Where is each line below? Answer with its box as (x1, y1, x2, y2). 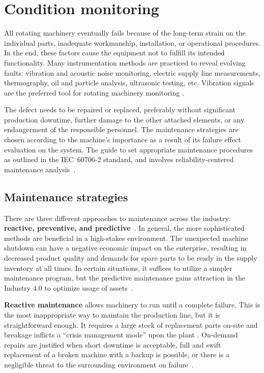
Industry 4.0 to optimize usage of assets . (4, 282, 133, 293)
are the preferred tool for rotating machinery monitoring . (4, 87, 184, 98)
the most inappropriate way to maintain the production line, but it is (4, 309, 220, 320)
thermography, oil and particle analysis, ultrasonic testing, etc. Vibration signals (4, 77, 254, 88)
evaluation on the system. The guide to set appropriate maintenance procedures (4, 144, 253, 154)
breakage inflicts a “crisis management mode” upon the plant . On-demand (4, 329, 238, 340)
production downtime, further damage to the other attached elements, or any (4, 114, 245, 125)
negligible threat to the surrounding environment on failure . (4, 359, 194, 369)
